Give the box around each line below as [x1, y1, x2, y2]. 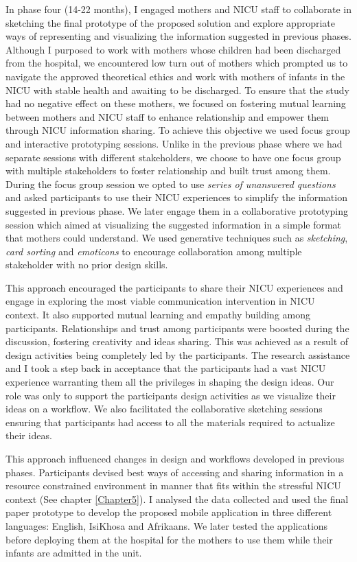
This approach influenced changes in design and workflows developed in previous [5, 452, 345, 465]
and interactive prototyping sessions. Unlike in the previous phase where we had [5, 136, 343, 150]
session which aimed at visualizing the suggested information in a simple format [5, 217, 342, 231]
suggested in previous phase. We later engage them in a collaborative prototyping [5, 203, 349, 218]
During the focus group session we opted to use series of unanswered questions [5, 176, 336, 191]
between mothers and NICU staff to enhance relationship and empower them [5, 109, 329, 124]
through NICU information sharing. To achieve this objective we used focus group [5, 123, 350, 137]
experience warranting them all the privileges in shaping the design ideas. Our [5, 375, 334, 389]
